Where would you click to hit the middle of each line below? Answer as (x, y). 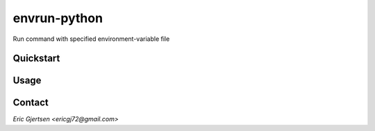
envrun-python (58, 18)
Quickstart (36, 59)
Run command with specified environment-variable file (91, 39)
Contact (31, 103)
